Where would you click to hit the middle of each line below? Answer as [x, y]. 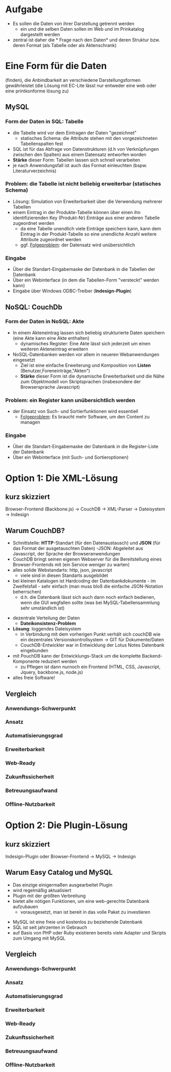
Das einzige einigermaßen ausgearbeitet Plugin [63, 884]
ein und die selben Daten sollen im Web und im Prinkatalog [82, 29]
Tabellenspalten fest [42, 144]
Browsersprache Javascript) [50, 387]
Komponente [26, 661]
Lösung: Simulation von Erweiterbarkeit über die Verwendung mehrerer [88, 201]
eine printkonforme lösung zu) [37, 91]
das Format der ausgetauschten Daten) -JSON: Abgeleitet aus [78, 548]
